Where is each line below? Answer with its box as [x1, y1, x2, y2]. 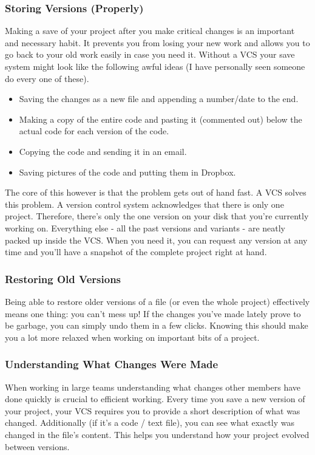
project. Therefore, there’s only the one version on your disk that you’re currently [5, 210, 309, 222]
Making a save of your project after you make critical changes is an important [5, 24, 295, 37]
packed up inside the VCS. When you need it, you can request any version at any [5, 233, 308, 246]
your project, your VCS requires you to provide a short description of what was [5, 404, 300, 417]
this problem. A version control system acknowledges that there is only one [5, 197, 284, 210]
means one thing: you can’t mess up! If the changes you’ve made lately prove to [5, 307, 301, 320]
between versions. [5, 440, 70, 453]
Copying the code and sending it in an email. [19, 145, 187, 157]
